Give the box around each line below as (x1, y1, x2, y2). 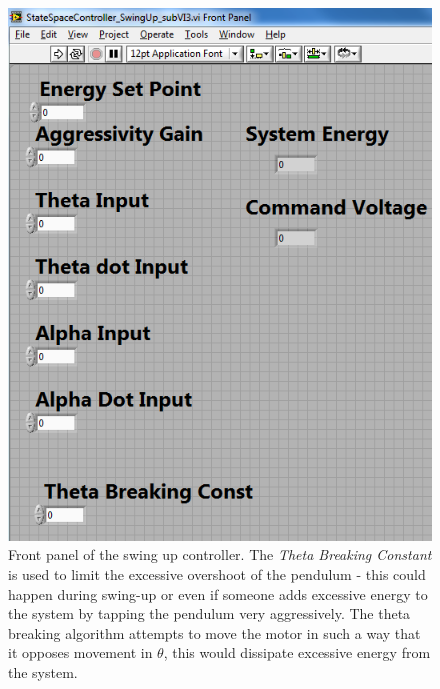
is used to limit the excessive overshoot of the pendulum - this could (8, 563, 426, 584)
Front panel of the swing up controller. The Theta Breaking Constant (8, 544, 432, 565)
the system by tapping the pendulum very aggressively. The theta (8, 603, 411, 624)
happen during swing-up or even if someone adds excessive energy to (8, 583, 428, 604)
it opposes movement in (8, 642, 153, 663)
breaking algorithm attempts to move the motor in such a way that (8, 622, 421, 643)
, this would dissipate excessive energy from (163, 642, 431, 663)
